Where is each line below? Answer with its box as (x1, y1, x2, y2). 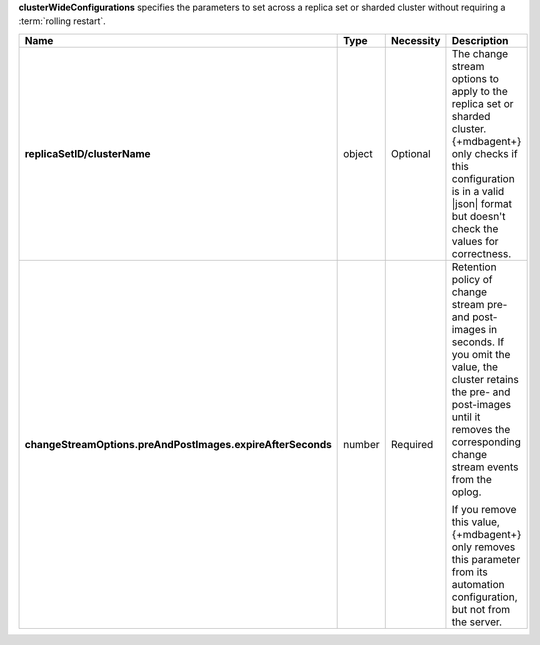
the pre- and (451, 385, 511, 399)
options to (451, 71, 500, 85)
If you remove (451, 502, 517, 516)
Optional (390, 146, 431, 160)
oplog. (451, 485, 482, 499)
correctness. (451, 246, 512, 260)
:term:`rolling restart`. (18, 15, 107, 27)
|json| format (451, 196, 513, 210)
